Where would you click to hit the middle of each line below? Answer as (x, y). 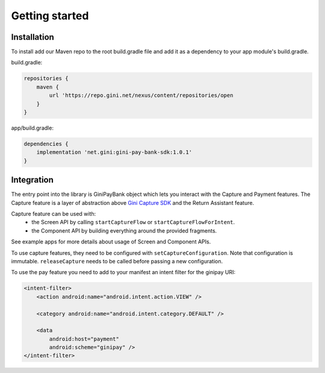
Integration (32, 180)
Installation (32, 37)
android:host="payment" (84, 339)
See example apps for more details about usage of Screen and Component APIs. (111, 242)
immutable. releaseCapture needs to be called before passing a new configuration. (117, 261)
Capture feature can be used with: (54, 214)
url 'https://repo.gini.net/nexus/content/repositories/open (141, 96)
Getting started (50, 16)
